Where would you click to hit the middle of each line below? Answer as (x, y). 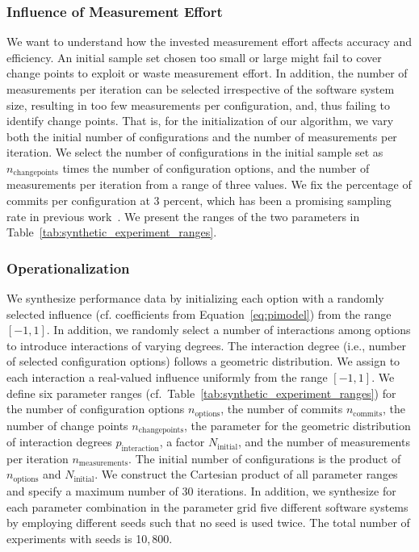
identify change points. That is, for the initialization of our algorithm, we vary (200, 121)
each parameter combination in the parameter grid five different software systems (207, 506)
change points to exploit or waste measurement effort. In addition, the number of (207, 73)
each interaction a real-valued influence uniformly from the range (167, 376)
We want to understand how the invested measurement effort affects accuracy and (209, 42)
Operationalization (68, 268)
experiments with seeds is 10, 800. (90, 538)
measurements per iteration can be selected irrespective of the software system (201, 89)
